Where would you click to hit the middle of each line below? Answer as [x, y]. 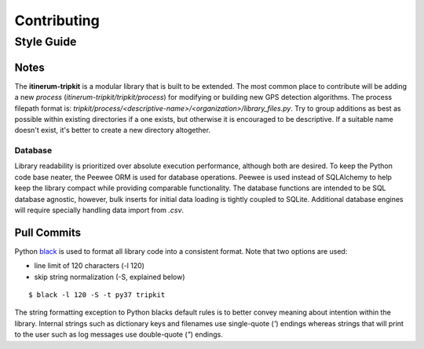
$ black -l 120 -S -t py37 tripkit [97, 295]
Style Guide [46, 42]
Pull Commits [48, 232]
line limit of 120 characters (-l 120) [90, 266]
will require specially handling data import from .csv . [99, 210]
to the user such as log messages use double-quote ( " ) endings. [119, 335]
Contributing [57, 20]
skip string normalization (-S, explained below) [110, 277]
